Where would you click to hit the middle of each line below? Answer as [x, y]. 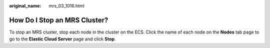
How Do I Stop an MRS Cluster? [59, 20]
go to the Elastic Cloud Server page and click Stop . [62, 39]
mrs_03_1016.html [67, 6]
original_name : [25, 6]
